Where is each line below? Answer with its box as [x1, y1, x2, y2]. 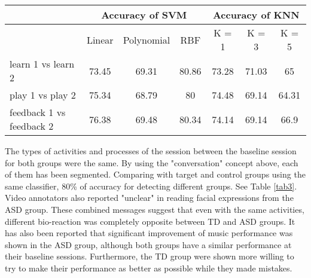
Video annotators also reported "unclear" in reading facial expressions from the [5, 191, 294, 204]
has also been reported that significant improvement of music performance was [5, 227, 293, 239]
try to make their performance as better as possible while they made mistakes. [5, 261, 292, 274]
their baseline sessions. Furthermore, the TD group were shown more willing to [5, 250, 294, 262]
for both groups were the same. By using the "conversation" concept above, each [5, 156, 298, 169]
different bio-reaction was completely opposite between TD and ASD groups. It [5, 215, 295, 227]
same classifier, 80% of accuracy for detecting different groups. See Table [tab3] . [5, 179, 297, 192]
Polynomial [123, 32, 170, 47]
